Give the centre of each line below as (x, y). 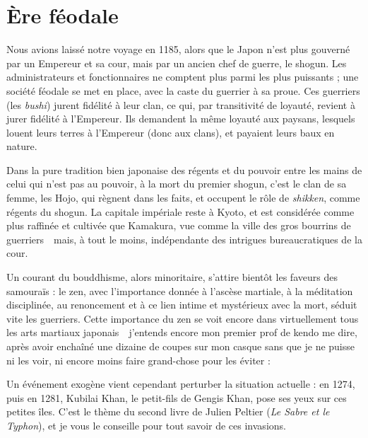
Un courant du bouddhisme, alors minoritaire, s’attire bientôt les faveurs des (172, 277)
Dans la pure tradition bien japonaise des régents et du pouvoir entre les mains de (184, 169)
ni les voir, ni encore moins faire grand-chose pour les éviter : (138, 360)
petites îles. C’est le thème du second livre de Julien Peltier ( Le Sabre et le (168, 411)
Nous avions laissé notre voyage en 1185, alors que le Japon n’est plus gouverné (178, 49)
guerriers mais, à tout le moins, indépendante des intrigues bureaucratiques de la (184, 239)
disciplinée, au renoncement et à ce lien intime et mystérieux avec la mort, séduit (182, 305)
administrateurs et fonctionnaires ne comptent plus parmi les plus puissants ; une (183, 77)
